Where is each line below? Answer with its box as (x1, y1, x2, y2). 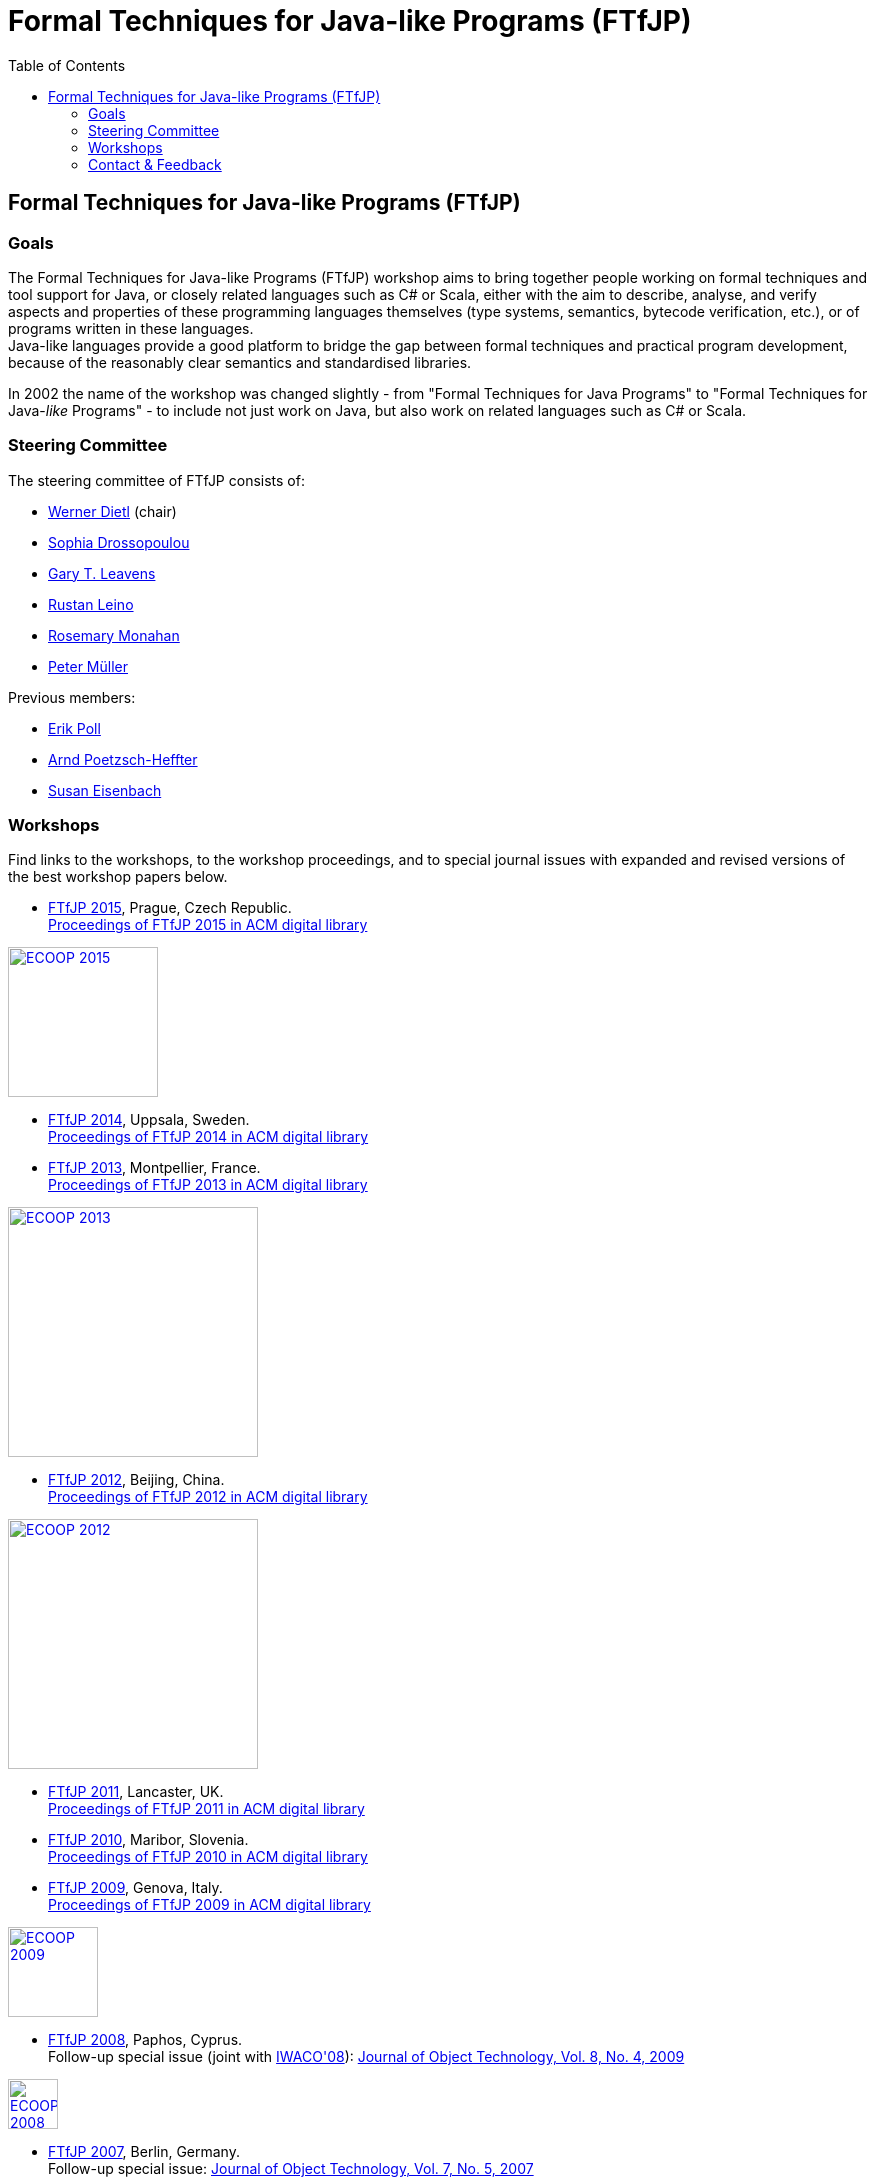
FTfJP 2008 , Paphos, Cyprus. (48, 2031, 243, 2049)
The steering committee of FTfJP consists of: (8, 471, 305, 489)
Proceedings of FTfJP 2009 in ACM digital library (48, 1896, 371, 1914)
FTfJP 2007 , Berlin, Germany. (48, 2143, 240, 2161)
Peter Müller (48, 657, 128, 675)
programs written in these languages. (8, 319, 254, 337)
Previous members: (8, 688, 136, 706)
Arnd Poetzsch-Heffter (48, 750, 198, 768)
